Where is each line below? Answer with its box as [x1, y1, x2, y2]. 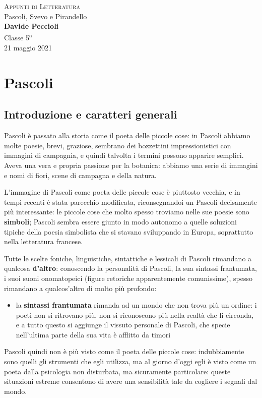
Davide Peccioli [4, 21, 59, 31]
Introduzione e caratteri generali [4, 106, 177, 122]
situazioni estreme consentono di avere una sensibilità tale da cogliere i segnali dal [4, 376, 257, 386]
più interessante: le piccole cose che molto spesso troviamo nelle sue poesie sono [4, 206, 249, 217]
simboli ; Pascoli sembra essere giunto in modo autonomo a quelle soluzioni [4, 216, 237, 226]
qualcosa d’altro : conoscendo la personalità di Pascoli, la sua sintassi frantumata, [4, 263, 257, 273]
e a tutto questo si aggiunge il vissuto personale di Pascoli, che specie [16, 319, 230, 330]
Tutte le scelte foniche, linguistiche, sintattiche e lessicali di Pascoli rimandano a [4, 253, 252, 263]
